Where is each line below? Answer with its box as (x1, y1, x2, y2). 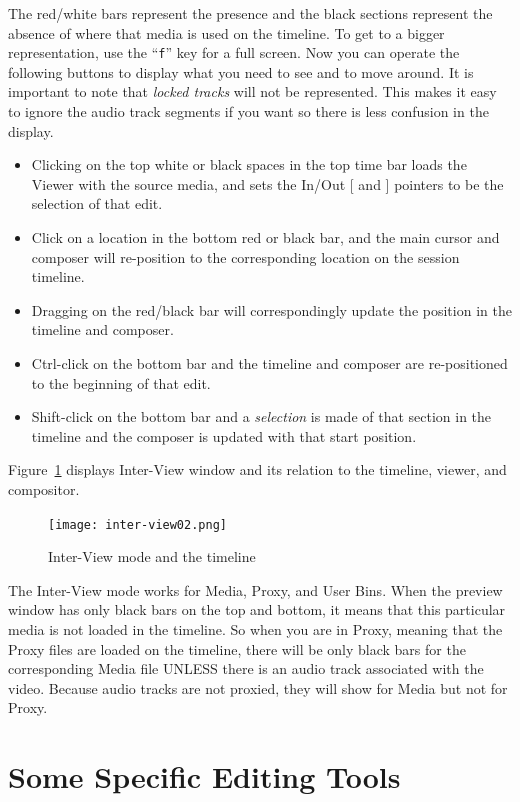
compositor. (8, 478, 80, 499)
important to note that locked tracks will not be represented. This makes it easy (8, 81, 497, 102)
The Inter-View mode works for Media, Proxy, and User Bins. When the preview (8, 579, 503, 600)
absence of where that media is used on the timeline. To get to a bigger (8, 22, 445, 43)
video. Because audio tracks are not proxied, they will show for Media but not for (8, 677, 508, 698)
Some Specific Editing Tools (8, 756, 401, 797)
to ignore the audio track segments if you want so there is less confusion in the (8, 101, 489, 122)
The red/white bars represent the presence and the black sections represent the (8, 3, 493, 23)
